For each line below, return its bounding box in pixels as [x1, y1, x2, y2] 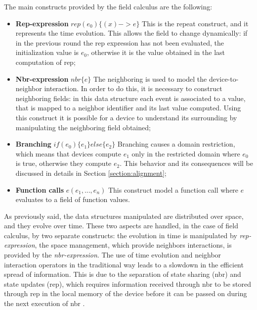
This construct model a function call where [108, 184, 239, 195]
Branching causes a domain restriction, [117, 139, 235, 149]
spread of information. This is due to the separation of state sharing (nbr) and [4, 269, 241, 279]
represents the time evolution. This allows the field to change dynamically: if [15, 28, 248, 38]
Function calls [15, 184, 64, 195]
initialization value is [15, 47, 79, 57]
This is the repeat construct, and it [142, 18, 249, 28]
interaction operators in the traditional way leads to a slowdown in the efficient [4, 259, 244, 269]
